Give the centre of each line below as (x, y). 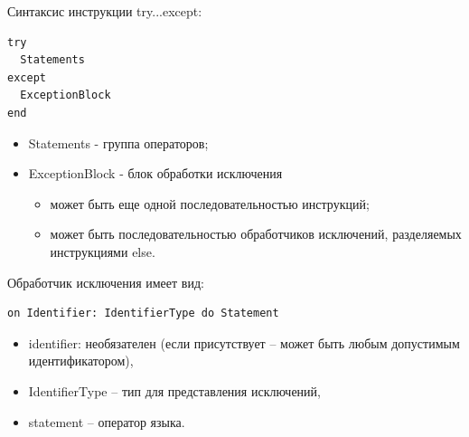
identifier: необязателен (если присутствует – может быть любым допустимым (244, 342)
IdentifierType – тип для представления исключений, (174, 390)
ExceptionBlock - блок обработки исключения (155, 173)
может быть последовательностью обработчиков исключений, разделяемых (256, 234)
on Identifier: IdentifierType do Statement (143, 313)
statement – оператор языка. (107, 421)
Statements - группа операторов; (118, 142)
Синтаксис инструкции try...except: (105, 11)
